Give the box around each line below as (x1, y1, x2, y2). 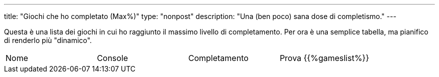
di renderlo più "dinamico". (4, 36, 92, 44)
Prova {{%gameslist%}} (280, 53, 369, 63)
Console (97, 53, 128, 63)
